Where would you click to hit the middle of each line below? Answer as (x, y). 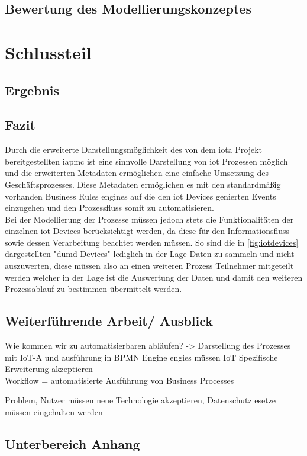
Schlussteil (48, 52)
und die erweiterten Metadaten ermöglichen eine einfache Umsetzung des (137, 173)
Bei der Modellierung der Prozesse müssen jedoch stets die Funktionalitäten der (149, 219)
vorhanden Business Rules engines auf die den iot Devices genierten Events (140, 196)
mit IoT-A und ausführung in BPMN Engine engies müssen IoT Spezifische (141, 357)
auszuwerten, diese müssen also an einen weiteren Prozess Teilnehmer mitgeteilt (149, 266)
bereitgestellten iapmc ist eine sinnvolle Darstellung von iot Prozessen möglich (146, 161)
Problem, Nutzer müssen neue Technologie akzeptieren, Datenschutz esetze (140, 400)
